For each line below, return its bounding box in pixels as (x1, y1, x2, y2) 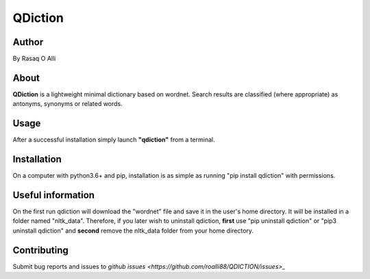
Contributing (12, 244, 69, 256)
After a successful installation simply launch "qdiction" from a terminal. (12, 135, 215, 144)
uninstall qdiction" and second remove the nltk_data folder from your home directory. (12, 226, 254, 235)
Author (12, 36, 44, 48)
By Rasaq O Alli (12, 55, 56, 63)
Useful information (12, 189, 95, 201)
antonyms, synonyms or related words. (12, 100, 123, 108)
